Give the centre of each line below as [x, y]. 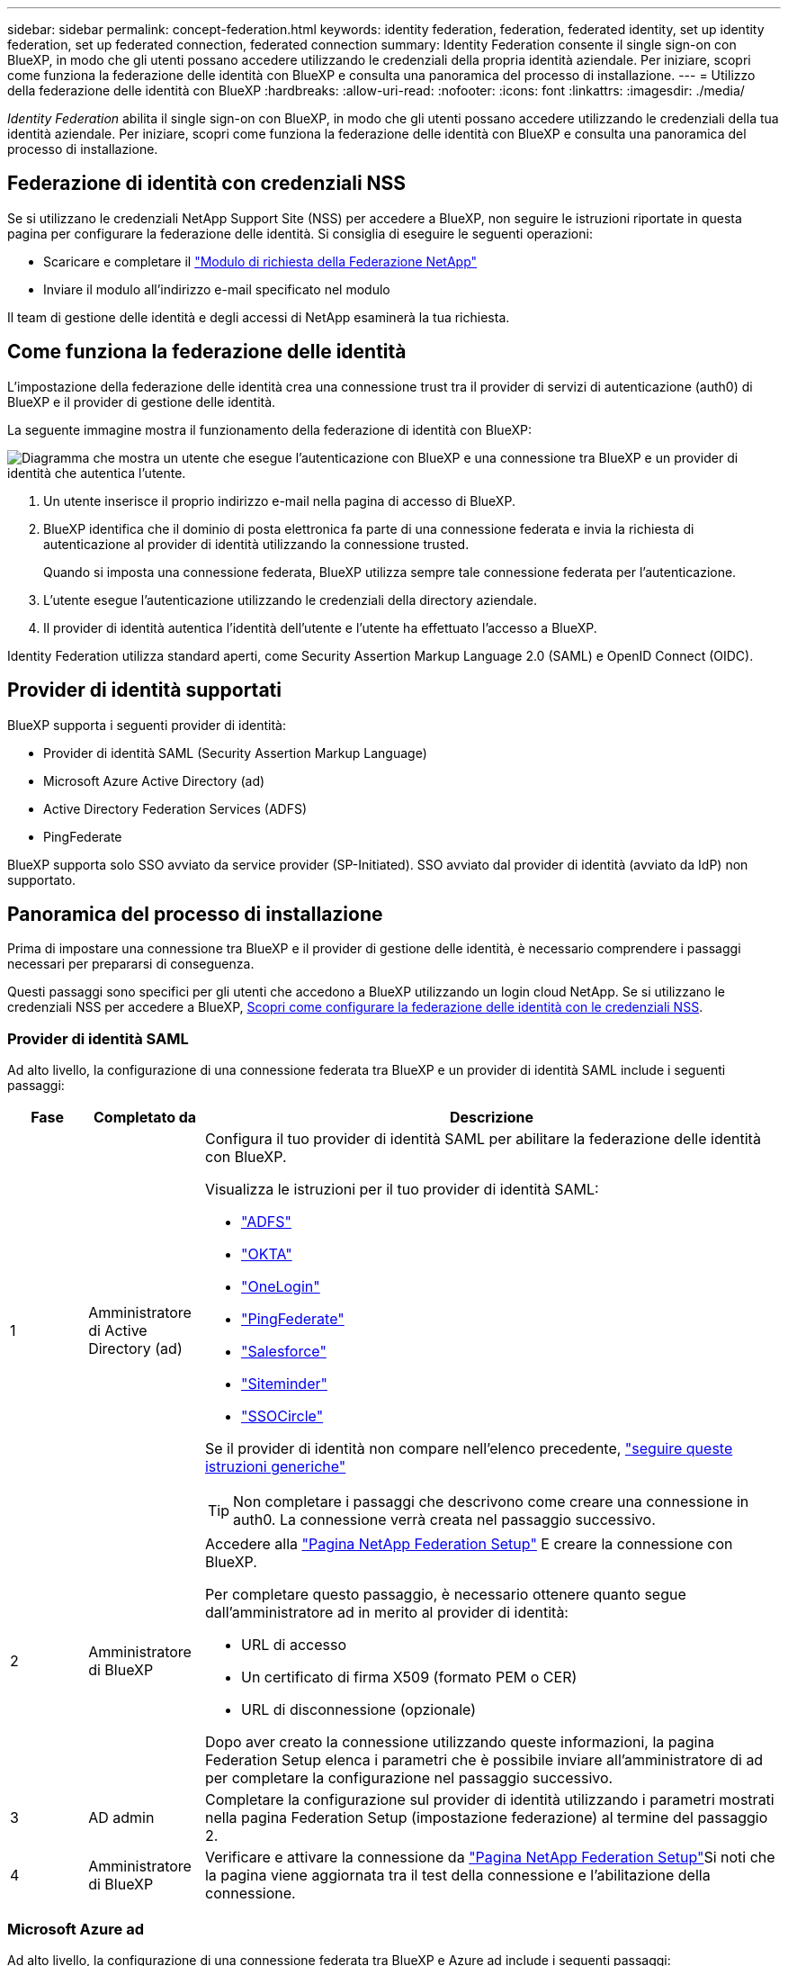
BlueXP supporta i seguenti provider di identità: [147, 725]
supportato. [42, 879]
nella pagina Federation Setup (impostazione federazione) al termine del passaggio [486, 1818]
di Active [118, 1331]
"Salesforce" [283, 1352]
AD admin [121, 1818]
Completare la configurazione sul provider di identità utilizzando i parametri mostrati [489, 1800]
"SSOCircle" [282, 1416]
